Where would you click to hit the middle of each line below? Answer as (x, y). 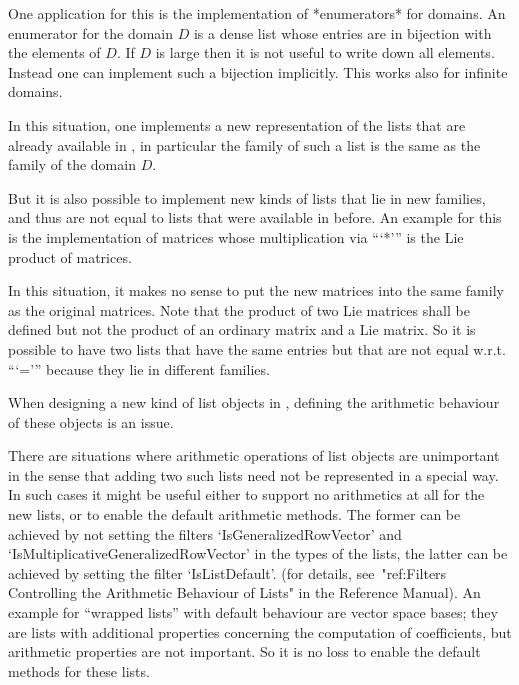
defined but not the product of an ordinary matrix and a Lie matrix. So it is (242, 329)
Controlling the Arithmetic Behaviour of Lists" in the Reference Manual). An (244, 592)
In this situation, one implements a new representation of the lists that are (237, 124)
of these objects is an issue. (91, 421)
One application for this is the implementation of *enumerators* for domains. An (257, 13)
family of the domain (72, 164)
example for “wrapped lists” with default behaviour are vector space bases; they (253, 612)
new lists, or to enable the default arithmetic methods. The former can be (234, 514)
